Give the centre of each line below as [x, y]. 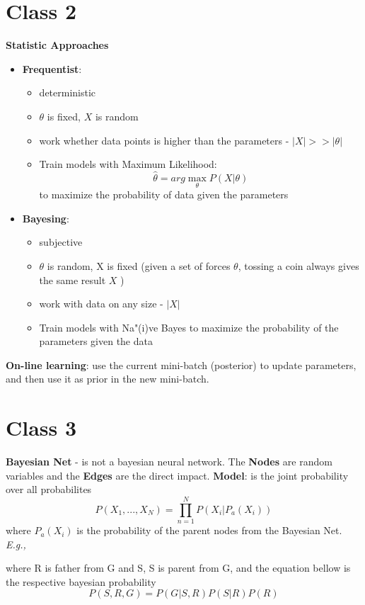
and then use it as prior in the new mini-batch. [108, 379]
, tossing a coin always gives [299, 265]
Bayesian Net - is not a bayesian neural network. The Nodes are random [169, 462]
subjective [61, 242]
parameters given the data [96, 341]
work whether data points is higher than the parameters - [164, 140]
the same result [73, 279]
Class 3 [41, 428]
